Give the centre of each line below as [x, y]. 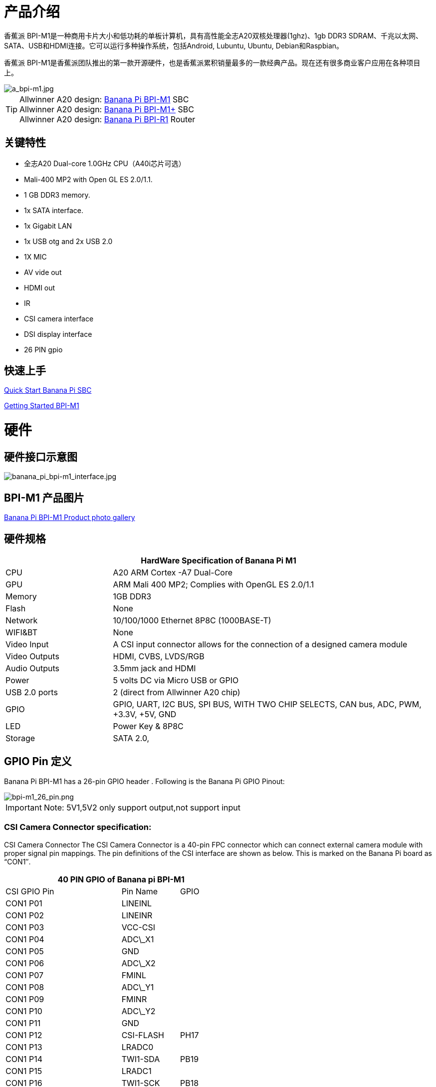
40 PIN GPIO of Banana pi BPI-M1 [121, 879]
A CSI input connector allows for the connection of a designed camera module [260, 645]
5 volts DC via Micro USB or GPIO [176, 680]
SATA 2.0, [131, 738]
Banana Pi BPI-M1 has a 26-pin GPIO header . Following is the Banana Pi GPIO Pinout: [144, 781]
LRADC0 [137, 1047]
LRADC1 [136, 1071]
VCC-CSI [138, 927]
